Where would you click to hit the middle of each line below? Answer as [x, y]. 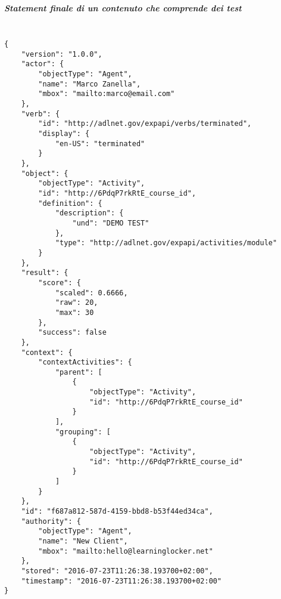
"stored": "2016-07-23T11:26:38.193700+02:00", [117, 571]
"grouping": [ [83, 432]
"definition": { [70, 203]
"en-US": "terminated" [100, 143]
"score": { [60, 282]
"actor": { [43, 64]
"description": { [89, 213]
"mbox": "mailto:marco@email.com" [107, 94]
